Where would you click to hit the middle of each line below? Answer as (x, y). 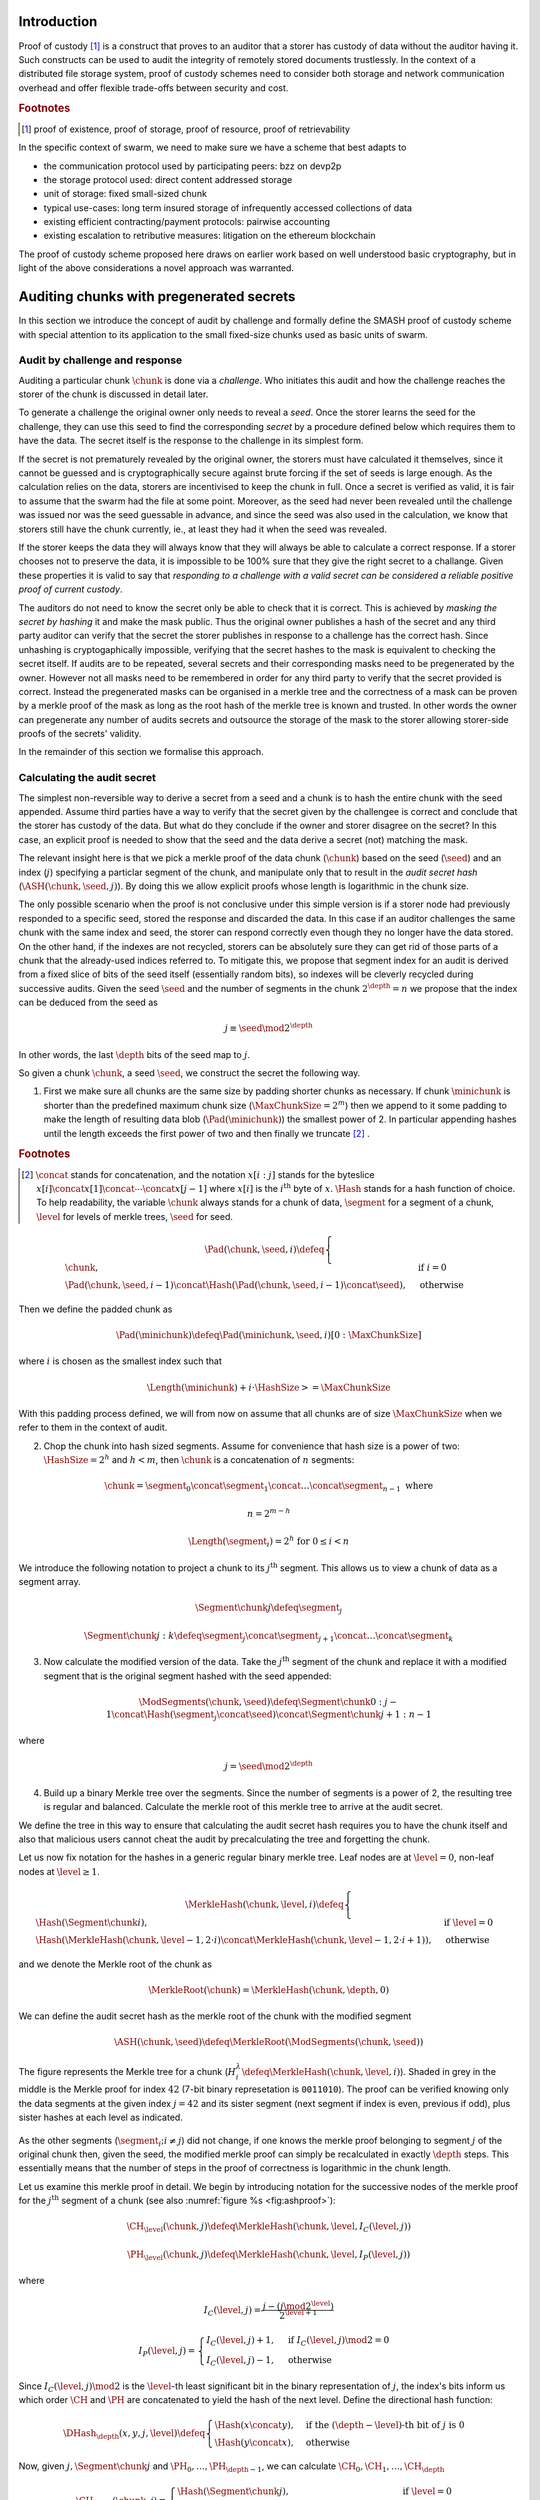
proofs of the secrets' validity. (80, 734)
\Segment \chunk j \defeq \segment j (269, 1609)
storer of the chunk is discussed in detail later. (113, 394)
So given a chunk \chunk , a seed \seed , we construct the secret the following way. (189, 1073)
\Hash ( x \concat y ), (254, 2424)
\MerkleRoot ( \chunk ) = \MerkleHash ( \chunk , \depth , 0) (269, 1989)
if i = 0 (432, 1267)
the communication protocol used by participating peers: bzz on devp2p (192, 166)
